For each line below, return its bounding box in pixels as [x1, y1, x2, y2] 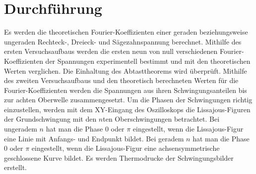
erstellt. [4, 162, 27, 173]
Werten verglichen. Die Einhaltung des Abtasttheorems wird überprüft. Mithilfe [4, 65, 247, 76]
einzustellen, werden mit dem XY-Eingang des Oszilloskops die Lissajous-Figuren [4, 104, 251, 114]
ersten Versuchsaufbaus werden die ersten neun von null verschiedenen [4, 46, 218, 56]
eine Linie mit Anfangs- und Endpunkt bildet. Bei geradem [4, 133, 184, 143]
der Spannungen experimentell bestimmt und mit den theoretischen [45, 55, 251, 66]
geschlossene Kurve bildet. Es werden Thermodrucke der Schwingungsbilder [4, 152, 234, 163]
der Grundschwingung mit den [4, 114, 97, 124]
